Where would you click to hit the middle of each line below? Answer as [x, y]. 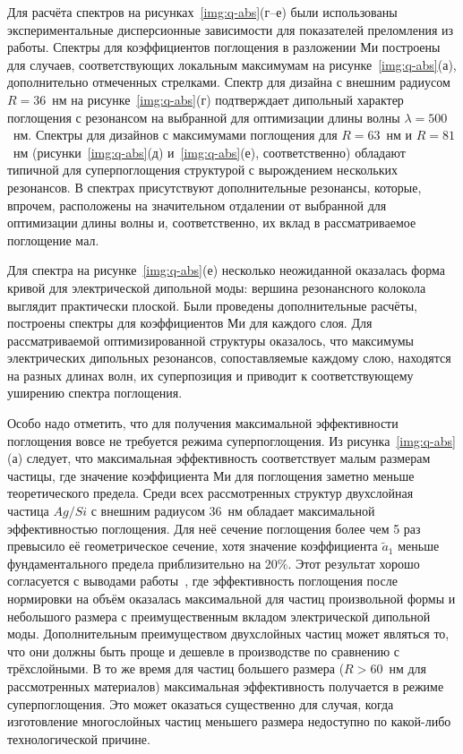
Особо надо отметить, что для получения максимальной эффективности [203, 423]
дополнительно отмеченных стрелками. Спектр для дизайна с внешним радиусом [229, 82]
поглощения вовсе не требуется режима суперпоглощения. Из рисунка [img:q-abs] [231, 440]
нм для [407, 668]
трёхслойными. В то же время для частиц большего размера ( [176, 668]
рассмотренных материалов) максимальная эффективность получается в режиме [226, 685]
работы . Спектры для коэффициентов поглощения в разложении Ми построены [224, 47]
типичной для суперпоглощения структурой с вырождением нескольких [202, 170]
